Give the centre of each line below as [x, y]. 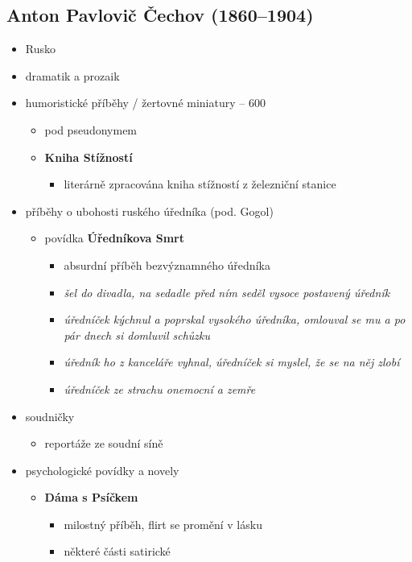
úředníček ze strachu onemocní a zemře [160, 388]
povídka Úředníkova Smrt [114, 238]
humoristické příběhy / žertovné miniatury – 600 [145, 103]
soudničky [50, 416]
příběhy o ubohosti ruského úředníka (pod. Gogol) [149, 211]
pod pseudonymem [91, 129]
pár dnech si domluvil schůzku [137, 335]
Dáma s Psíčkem [91, 497]
